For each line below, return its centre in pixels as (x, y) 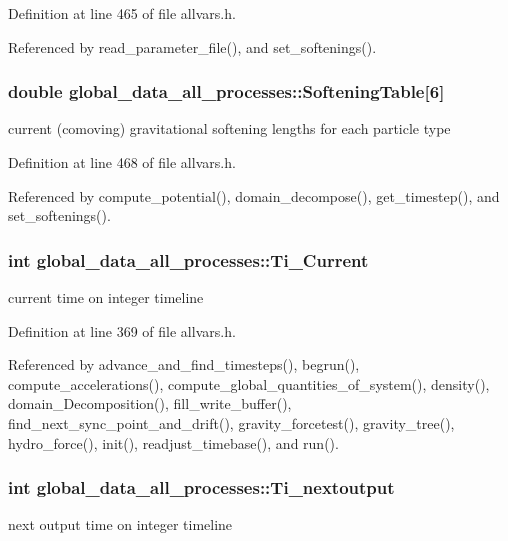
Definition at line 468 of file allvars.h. (122, 162)
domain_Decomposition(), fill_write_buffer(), (150, 403)
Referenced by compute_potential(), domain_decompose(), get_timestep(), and (254, 195)
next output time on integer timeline (120, 524)
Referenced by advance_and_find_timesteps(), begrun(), (184, 364)
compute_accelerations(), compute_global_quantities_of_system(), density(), (249, 383)
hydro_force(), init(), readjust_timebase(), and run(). (173, 442)
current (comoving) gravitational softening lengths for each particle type (229, 128)
